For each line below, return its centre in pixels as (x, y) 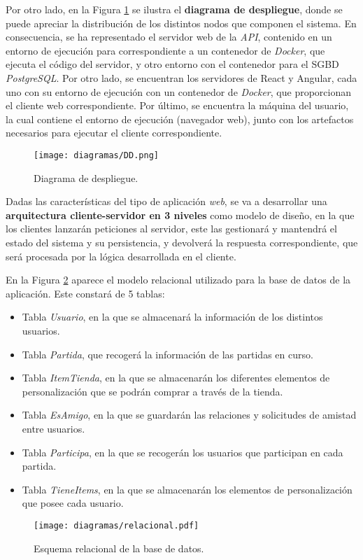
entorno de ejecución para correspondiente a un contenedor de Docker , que (165, 50)
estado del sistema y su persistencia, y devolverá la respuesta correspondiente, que (182, 242)
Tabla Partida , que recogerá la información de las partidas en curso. (168, 354)
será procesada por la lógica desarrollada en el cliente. (121, 256)
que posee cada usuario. (73, 503)
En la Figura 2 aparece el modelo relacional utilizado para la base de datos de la (178, 280)
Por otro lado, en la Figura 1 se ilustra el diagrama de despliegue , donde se (174, 9)
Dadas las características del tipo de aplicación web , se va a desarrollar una (166, 201)
